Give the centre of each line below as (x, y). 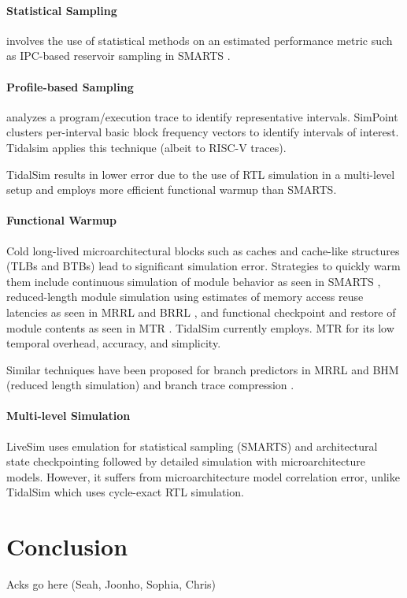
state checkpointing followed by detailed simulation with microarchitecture (186, 461)
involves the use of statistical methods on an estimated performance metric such (200, 40)
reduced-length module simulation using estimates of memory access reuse (185, 297)
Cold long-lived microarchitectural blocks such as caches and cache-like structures (203, 250)
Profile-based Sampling (70, 86)
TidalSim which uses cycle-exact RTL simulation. (125, 492)
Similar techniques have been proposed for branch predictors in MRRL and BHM (203, 369)
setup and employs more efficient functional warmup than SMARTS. (172, 189)
